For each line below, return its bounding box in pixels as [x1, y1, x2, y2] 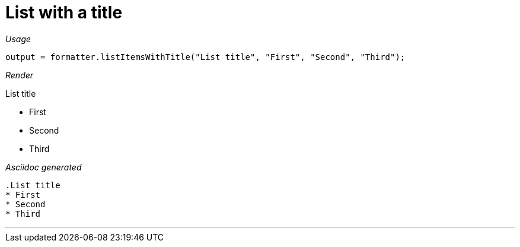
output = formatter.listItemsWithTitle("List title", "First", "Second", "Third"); [5, 52, 406, 62]
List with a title [5, 2, 123, 23]
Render [5, 69, 34, 80]
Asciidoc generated [5, 161, 82, 172]
